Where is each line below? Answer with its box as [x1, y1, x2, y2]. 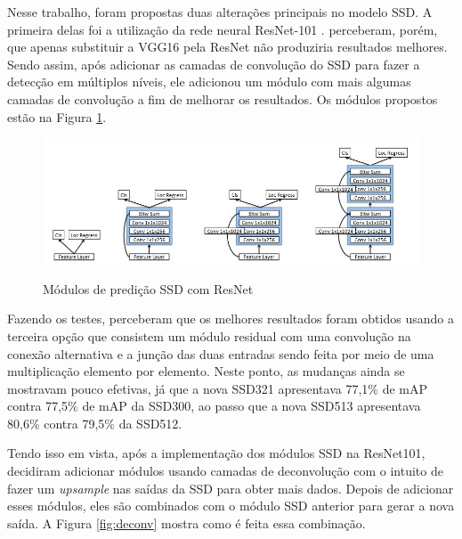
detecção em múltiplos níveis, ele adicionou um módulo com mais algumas [7, 72, 411, 91]
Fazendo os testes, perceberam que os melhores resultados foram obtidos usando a [7, 309, 454, 328]
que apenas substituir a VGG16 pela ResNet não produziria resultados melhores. [7, 37, 448, 56]
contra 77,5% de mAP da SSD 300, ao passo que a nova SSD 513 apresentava [7, 396, 421, 415]
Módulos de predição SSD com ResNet [43, 279, 254, 298]
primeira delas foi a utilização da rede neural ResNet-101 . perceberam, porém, [7, 20, 438, 38]
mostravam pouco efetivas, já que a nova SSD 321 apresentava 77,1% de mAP [7, 379, 427, 397]
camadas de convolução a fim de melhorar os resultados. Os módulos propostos [7, 89, 438, 108]
